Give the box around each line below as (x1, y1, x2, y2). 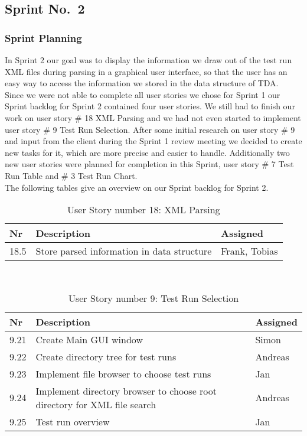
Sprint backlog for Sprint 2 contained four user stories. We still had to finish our (5, 100, 295, 112)
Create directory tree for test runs (35, 349, 177, 363)
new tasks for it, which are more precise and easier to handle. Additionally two (5, 146, 290, 158)
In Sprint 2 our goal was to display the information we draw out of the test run (5, 54, 292, 66)
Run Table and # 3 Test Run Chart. (5, 169, 138, 181)
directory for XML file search (35, 397, 156, 411)
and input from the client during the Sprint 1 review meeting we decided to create (5, 135, 302, 147)
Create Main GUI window (35, 332, 143, 346)
